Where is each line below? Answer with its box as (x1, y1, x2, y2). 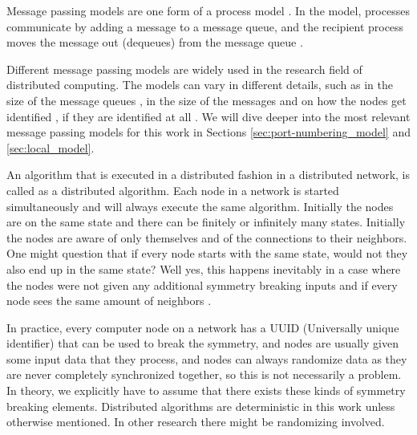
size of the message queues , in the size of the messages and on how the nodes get (6, 91, 407, 108)
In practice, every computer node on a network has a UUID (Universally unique (6, 319, 399, 335)
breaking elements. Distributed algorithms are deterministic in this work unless (6, 397, 395, 414)
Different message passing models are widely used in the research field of (6, 60, 362, 77)
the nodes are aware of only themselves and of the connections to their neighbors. (6, 229, 407, 246)
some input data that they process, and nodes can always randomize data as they (6, 350, 407, 367)
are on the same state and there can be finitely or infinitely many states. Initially (6, 213, 406, 230)
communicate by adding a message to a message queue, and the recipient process (6, 18, 404, 35)
